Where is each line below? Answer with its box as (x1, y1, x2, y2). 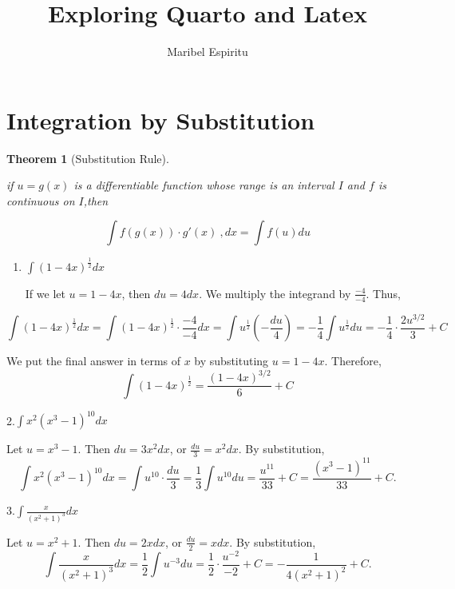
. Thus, (366, 285, 401, 301)
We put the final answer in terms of (6, 352, 181, 369)
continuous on (6, 192, 75, 209)
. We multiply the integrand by (199, 285, 351, 301)
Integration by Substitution (6, 103, 315, 136)
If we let (25, 285, 65, 301)
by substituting (194, 352, 269, 369)
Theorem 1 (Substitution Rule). (6, 149, 169, 166)
